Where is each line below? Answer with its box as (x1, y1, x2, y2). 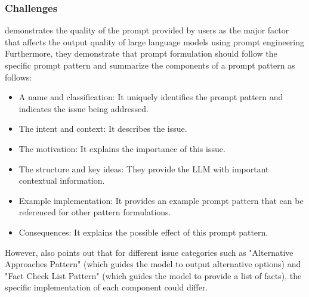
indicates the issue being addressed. (18, 102, 149, 115)
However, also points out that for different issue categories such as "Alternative (5, 246, 293, 258)
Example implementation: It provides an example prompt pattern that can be (18, 194, 304, 206)
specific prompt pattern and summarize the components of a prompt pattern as (5, 59, 295, 71)
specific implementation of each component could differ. (5, 281, 208, 293)
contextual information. (18, 174, 105, 187)
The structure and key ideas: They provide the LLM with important (18, 162, 269, 175)
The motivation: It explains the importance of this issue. (18, 142, 225, 154)
